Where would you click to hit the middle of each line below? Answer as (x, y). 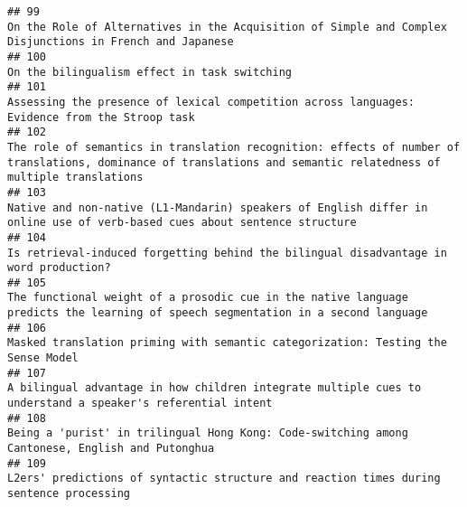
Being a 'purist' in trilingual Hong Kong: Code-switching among (208, 433)
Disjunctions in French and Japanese (121, 42)
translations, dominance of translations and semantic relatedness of (224, 162)
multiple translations (75, 178)
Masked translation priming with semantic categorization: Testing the (227, 343)
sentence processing (69, 493)
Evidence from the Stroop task (101, 117)
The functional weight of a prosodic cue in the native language (208, 298)
